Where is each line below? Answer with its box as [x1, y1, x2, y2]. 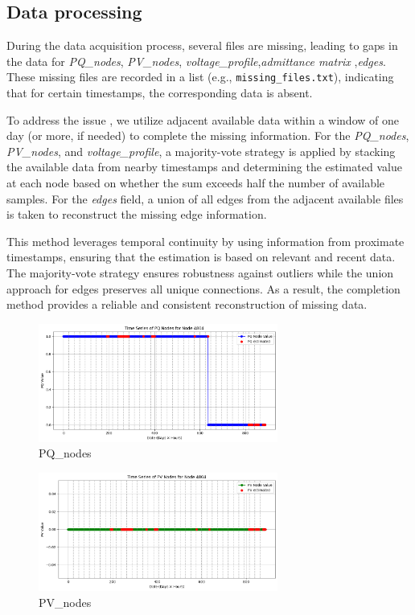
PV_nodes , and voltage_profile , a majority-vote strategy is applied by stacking [6, 142, 396, 159]
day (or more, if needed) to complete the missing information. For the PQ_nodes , [6, 127, 409, 144]
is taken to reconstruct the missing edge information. [6, 206, 267, 223]
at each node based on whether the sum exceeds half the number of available [6, 174, 385, 191]
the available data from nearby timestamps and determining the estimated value [6, 158, 402, 175]
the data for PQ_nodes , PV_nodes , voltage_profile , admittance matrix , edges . [6, 52, 386, 69]
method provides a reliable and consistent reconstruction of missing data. [6, 296, 368, 313]
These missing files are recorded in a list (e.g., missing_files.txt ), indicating [6, 68, 394, 85]
